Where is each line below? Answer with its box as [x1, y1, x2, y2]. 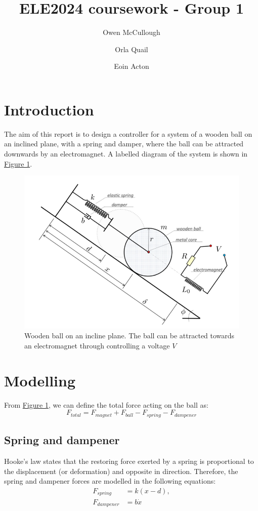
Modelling [4, 370, 76, 390]
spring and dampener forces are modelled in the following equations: [4, 476, 216, 486]
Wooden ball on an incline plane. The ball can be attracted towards [24, 330, 235, 341]
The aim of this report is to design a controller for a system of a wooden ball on [4, 128, 252, 139]
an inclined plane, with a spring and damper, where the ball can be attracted [4, 138, 244, 149]
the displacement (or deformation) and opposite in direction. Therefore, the [4, 465, 238, 476]
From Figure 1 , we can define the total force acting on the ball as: [4, 399, 208, 410]
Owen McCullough [103, 27, 160, 37]
